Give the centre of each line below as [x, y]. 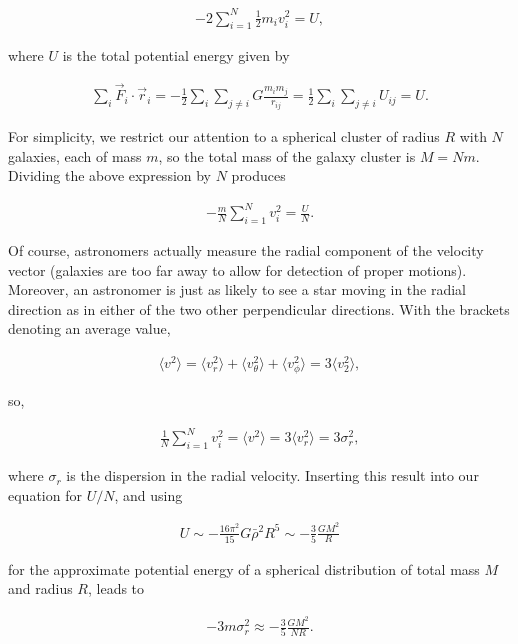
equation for [45, 494]
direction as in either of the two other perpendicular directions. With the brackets [259, 308]
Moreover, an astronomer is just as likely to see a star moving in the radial [237, 289]
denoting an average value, [89, 328]
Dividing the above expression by [110, 175]
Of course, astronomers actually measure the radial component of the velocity [246, 250]
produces [258, 175]
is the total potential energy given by [176, 55]
